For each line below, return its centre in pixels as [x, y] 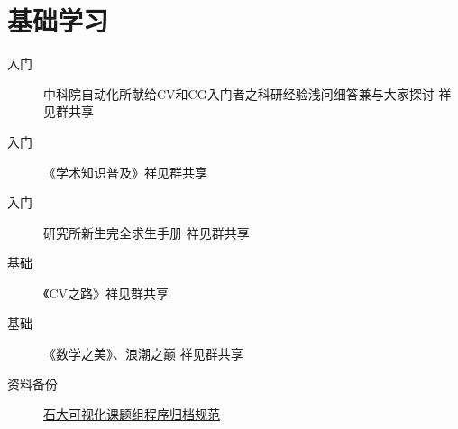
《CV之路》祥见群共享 [106, 292]
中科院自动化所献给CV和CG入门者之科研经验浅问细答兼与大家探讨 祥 [247, 93]
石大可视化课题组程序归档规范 [132, 414]
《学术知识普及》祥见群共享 [125, 172]
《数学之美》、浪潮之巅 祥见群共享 [143, 354]
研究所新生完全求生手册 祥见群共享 [147, 232]
